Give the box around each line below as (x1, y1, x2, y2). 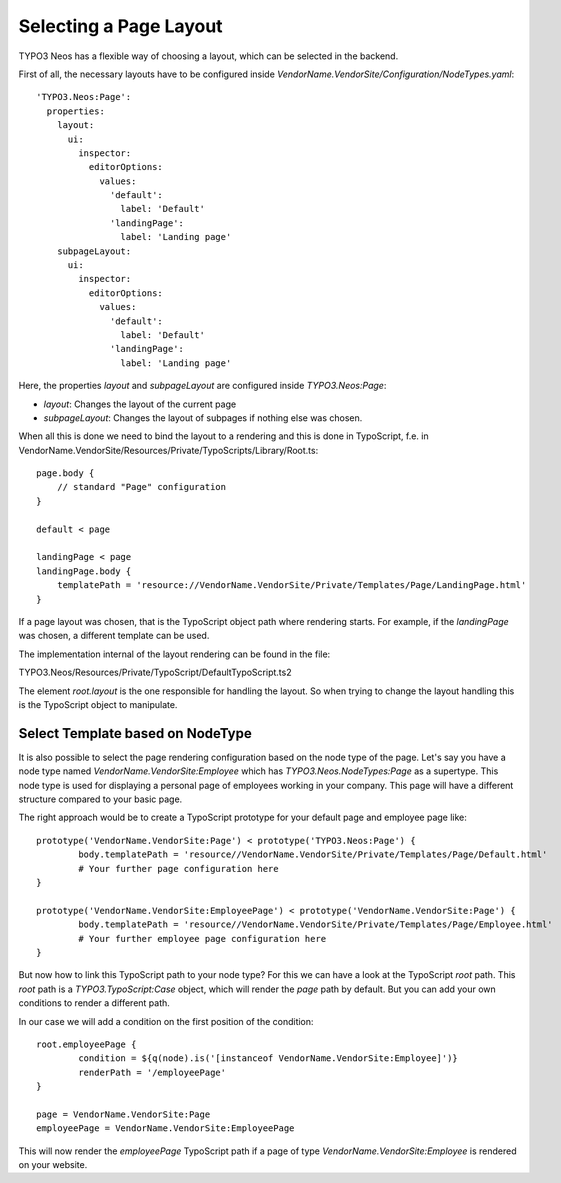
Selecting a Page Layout (18, 15, 224, 37)
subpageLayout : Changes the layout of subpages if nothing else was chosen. (43, 411, 363, 424)
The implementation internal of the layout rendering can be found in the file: (18, 648, 331, 660)
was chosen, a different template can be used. (18, 630, 210, 642)
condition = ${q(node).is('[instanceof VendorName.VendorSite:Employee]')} (78, 1053, 459, 1064)
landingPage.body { (36, 565, 132, 577)
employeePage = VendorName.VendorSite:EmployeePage (36, 1123, 295, 1134)
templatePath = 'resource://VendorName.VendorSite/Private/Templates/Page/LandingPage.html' (56, 580, 527, 591)
